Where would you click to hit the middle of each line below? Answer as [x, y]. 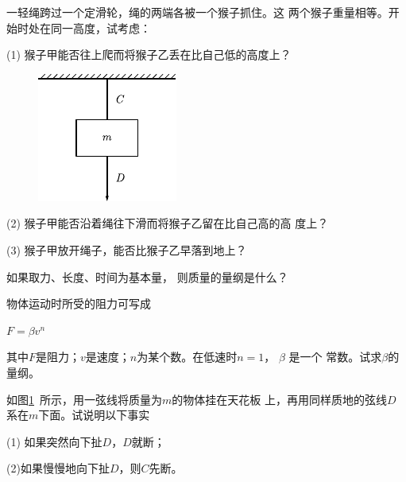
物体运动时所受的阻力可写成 [79, 303]
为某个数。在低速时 [187, 357]
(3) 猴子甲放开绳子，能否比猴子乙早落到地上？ [127, 249]
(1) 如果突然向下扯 [54, 441]
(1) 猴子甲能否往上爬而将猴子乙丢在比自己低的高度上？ [149, 54]
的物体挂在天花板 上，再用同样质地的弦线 [279, 399]
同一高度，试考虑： [101, 27]
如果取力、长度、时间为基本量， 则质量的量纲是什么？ [147, 276]
